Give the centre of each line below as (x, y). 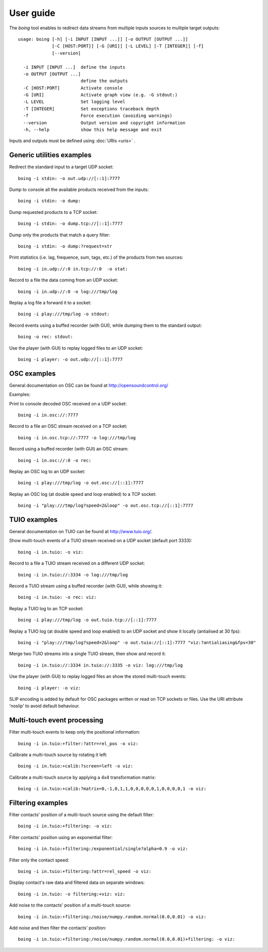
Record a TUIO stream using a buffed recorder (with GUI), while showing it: (86, 586)
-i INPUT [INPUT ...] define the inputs (74, 67)
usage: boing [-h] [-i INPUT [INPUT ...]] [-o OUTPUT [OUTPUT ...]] (103, 39)
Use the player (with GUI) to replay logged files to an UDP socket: (76, 348)
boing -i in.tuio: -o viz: (51, 552)
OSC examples (33, 373)
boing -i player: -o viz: (50, 688)
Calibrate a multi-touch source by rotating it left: (58, 755)
